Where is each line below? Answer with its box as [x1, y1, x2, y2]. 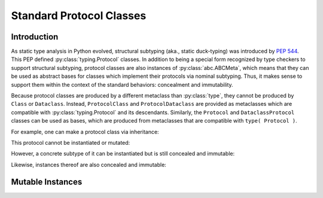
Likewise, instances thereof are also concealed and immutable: [11, 161, 167, 168]
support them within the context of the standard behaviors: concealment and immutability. [11, 81, 233, 88]
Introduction [11, 32, 59, 42]
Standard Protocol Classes [11, 9, 147, 22]
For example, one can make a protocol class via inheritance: [11, 128, 159, 135]
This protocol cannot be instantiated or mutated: [11, 139, 130, 146]
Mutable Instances [11, 176, 83, 187]
